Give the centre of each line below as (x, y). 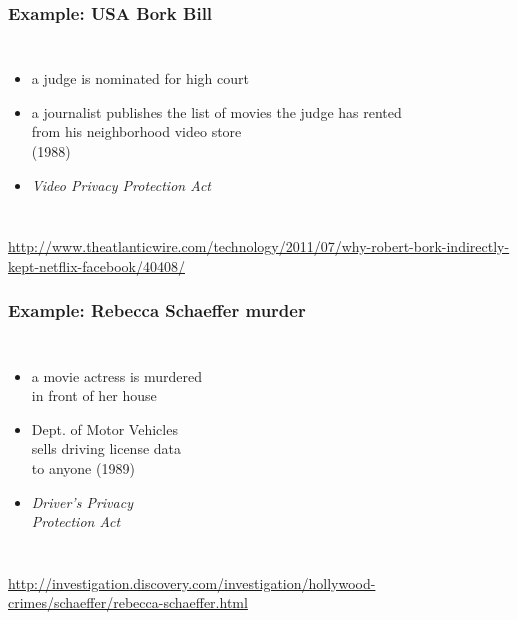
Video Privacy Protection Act (121, 184)
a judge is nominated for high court (140, 78)
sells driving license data (106, 448)
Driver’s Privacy (82, 501)
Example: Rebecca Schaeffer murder (157, 310)
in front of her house (94, 395)
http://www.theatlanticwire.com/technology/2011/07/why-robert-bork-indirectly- (259, 246)
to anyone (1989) (83, 467)
